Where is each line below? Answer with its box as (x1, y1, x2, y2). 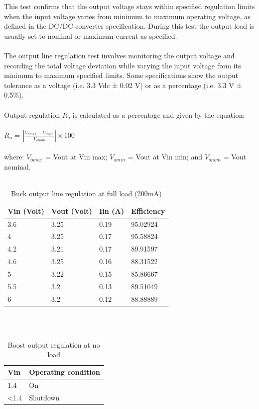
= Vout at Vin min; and (127, 151, 202, 162)
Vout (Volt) (51, 205, 92, 216)
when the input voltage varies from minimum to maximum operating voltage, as (4, 11, 251, 21)
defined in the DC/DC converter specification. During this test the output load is (4, 21, 254, 31)
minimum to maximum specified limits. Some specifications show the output (4, 70, 239, 80)
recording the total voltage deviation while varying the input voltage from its (4, 60, 241, 70)
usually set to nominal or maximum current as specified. (4, 30, 177, 41)
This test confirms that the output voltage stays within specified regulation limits (4, 1, 255, 11)
